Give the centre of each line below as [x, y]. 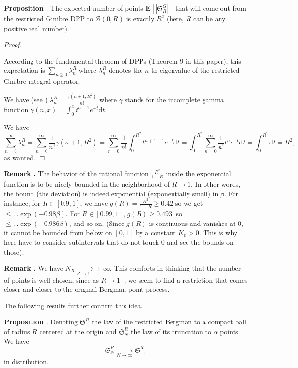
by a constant [156, 232]
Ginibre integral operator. [42, 81]
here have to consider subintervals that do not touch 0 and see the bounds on [119, 242]
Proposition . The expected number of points [74, 8]
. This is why [218, 232]
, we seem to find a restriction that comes [186, 280]
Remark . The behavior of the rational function [76, 173]
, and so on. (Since [97, 223]
